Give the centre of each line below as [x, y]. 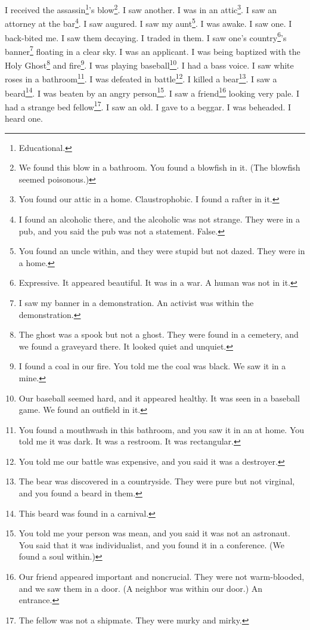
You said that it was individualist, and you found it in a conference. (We [152, 544]
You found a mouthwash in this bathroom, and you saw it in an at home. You [162, 429]
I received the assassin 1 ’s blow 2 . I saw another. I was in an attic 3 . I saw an [141, 9]
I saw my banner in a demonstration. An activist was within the [136, 302]
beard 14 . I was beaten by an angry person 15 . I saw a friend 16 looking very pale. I [152, 92]
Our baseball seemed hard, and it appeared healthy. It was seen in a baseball [159, 398]
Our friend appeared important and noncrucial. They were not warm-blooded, [162, 577]
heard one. [24, 118]
